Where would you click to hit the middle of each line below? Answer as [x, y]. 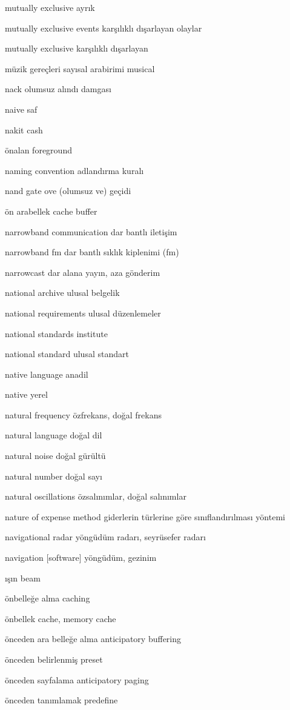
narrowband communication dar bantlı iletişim [91, 231]
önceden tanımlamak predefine [61, 700]
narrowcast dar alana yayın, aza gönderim [83, 272]
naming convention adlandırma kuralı [74, 170]
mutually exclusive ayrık [50, 7]
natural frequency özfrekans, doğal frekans [83, 414]
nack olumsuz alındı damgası [58, 89]
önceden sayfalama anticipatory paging [77, 679]
